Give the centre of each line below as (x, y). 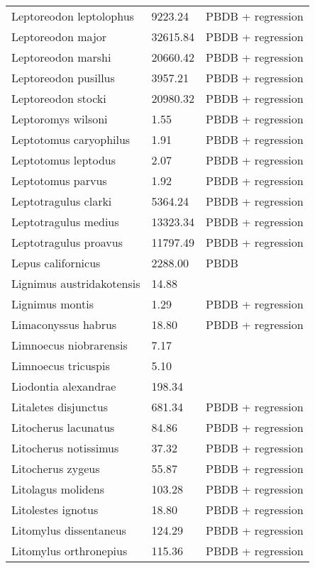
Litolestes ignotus (55, 509)
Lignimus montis (52, 304)
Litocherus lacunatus (63, 427)
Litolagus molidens (58, 489)
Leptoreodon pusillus (63, 78)
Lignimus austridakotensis (76, 283)
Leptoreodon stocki (59, 98)
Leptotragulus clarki (62, 201)
